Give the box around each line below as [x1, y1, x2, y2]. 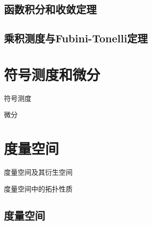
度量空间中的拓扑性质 [4, 183, 73, 193]
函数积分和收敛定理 [4, 1, 97, 17]
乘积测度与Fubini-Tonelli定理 [4, 31, 148, 46]
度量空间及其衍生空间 [4, 167, 73, 177]
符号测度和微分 [4, 64, 101, 84]
